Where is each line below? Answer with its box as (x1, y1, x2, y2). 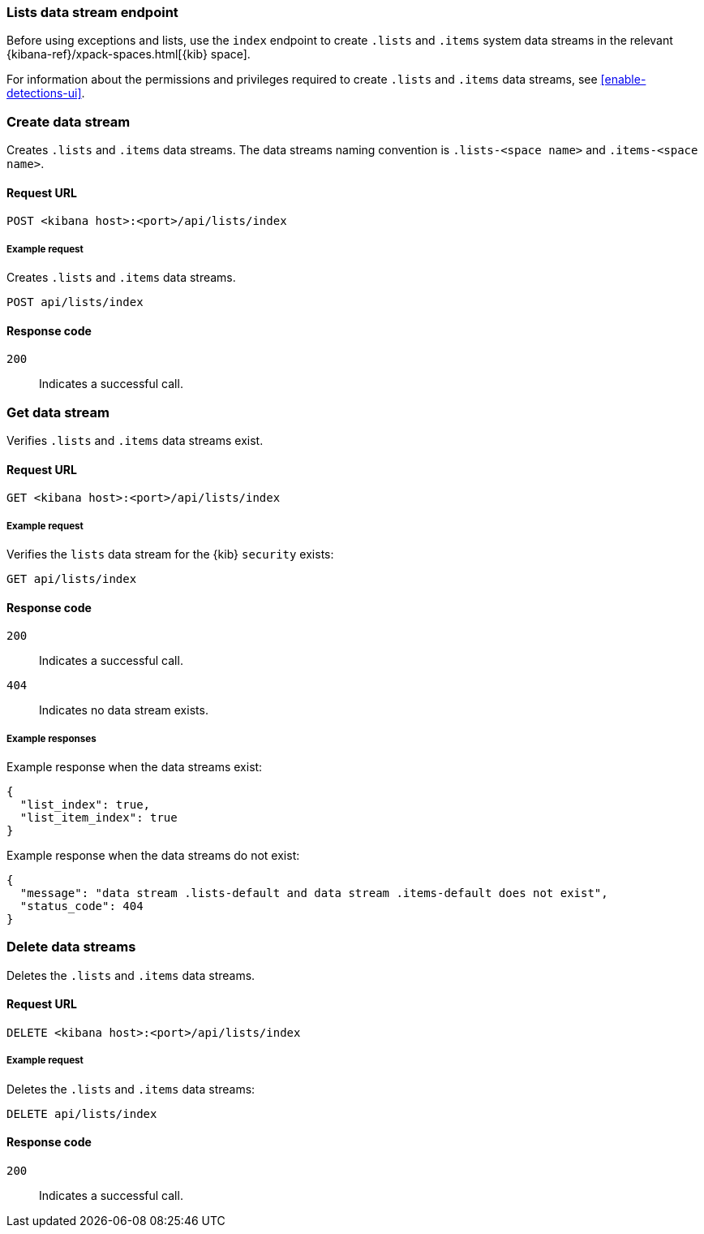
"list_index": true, (19, 798, 151, 812)
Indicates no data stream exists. (39, 703, 208, 718)
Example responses (6, 732, 97, 744)
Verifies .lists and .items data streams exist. (6, 434, 264, 448)
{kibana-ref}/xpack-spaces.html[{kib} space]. (6, 47, 251, 62)
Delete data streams (6, 938, 136, 956)
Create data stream (6, 113, 131, 130)
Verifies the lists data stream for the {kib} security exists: (6, 547, 334, 562)
